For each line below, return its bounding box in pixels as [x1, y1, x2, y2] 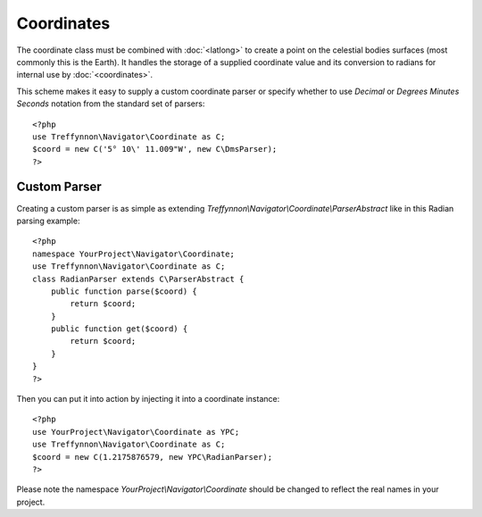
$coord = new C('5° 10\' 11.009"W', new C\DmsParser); [32, 144, 278, 154]
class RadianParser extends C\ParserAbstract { [32, 273, 245, 284]
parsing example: [16, 215, 80, 226]
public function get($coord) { [50, 324, 188, 334]
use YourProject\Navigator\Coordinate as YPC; [32, 427, 240, 437]
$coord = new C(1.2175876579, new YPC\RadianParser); [32, 452, 272, 462]
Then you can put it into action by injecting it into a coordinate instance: [16, 394, 280, 404]
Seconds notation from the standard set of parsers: [16, 98, 205, 109]
